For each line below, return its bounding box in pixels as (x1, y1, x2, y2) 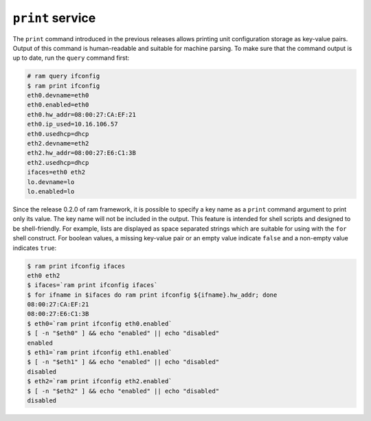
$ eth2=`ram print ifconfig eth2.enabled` (27, 378, 172, 385)
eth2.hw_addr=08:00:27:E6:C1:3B (27, 149, 137, 157)
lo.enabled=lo (27, 187, 75, 195)
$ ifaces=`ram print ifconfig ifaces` (27, 282, 158, 289)
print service (12, 10, 96, 25)
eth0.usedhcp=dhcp (27, 130, 89, 137)
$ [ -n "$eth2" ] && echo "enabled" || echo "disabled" (27, 387, 220, 395)
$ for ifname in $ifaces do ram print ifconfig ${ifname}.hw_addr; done (27, 291, 278, 299)
